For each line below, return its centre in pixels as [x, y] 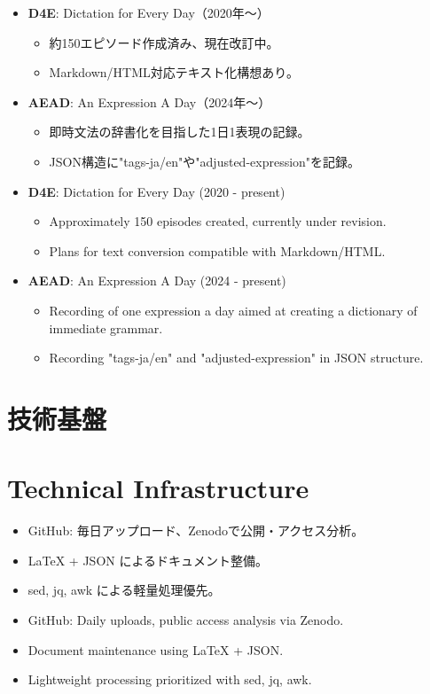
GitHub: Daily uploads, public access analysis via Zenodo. [186, 620]
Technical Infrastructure [158, 488]
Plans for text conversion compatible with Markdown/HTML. [217, 250]
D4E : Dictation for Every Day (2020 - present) [156, 191]
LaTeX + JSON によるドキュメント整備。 [148, 560]
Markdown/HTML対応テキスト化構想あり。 [174, 72]
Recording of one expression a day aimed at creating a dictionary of [233, 310]
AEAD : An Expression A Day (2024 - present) [157, 281]
